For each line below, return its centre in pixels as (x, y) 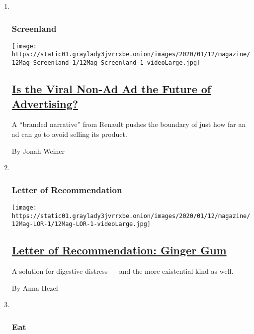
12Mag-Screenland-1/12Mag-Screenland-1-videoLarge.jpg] (106, 63)
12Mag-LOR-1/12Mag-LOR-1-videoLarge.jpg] (81, 224)
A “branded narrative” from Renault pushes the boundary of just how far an (129, 124)
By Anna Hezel (35, 287)
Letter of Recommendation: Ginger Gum (119, 250)
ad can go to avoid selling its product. (69, 134)
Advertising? (45, 103)
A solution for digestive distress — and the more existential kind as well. (123, 271)
